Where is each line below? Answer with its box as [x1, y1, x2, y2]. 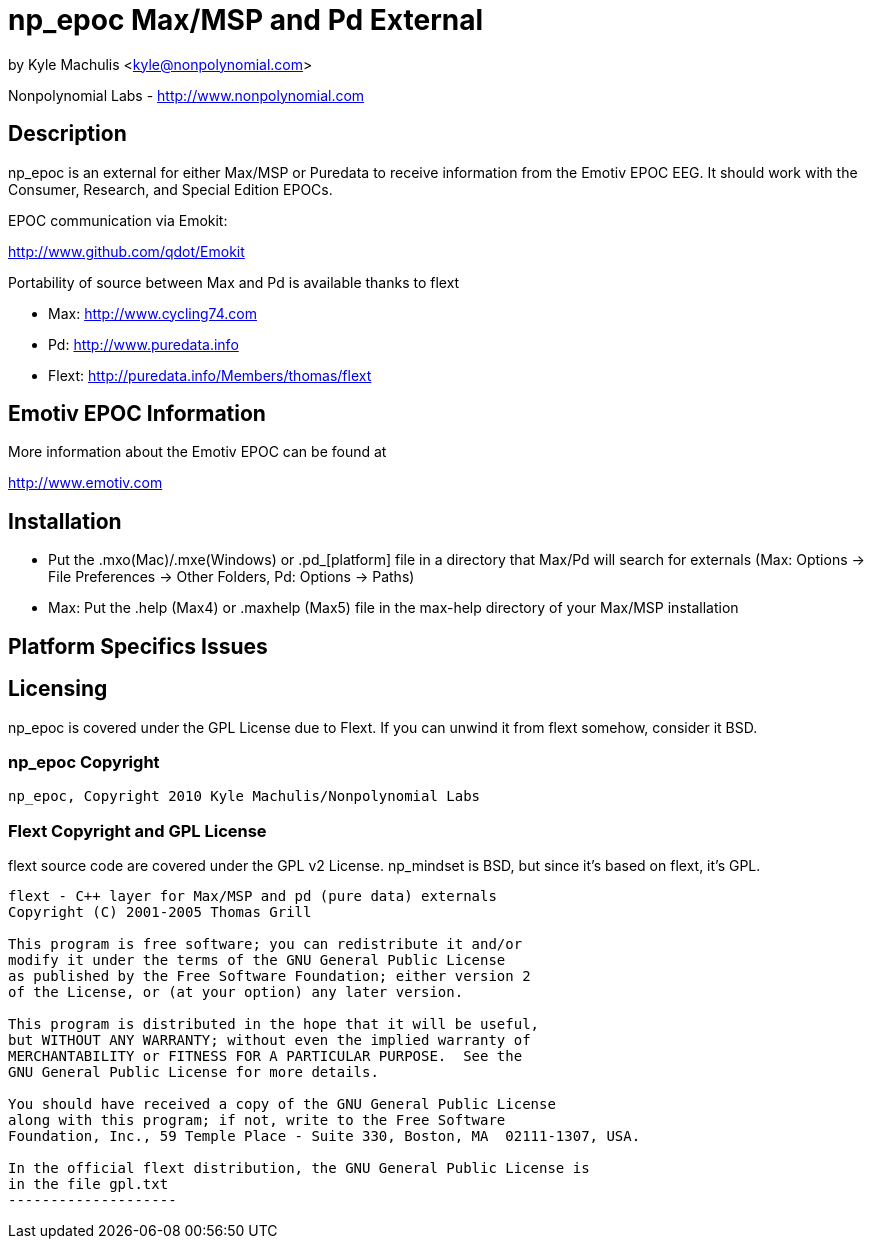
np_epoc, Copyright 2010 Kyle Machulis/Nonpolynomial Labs [8, 788, 481, 805]
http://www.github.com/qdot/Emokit [8, 242, 245, 260]
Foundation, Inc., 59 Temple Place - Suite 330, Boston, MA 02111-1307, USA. [8, 1128, 641, 1145]
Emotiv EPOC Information [8, 401, 266, 427]
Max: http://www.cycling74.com [48, 304, 257, 322]
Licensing [8, 676, 108, 702]
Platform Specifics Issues [8, 633, 268, 659]
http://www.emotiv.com [8, 474, 163, 492]
